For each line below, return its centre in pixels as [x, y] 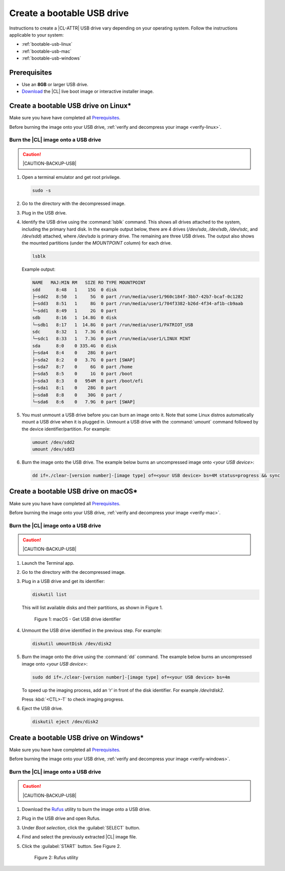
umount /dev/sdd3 [53, 449]
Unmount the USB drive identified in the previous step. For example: [92, 630]
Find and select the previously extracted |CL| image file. [79, 837]
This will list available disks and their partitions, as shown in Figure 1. [92, 608]
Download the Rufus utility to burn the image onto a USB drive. [86, 809]
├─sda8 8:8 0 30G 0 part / [77, 395]
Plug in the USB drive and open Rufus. [61, 818]
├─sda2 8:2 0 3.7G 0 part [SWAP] [84, 360]
